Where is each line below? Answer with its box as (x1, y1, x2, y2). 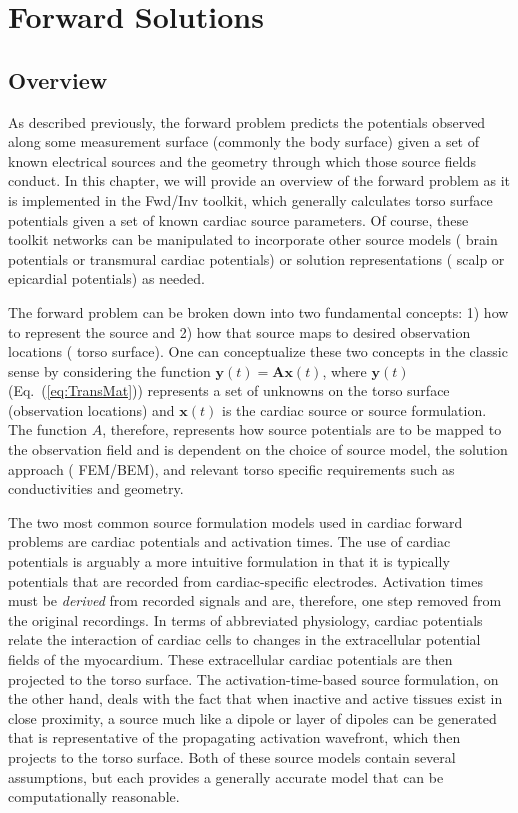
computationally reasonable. (8, 786, 180, 807)
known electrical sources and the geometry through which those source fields (8, 150, 476, 171)
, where (322, 360, 367, 381)
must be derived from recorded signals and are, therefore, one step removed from (8, 590, 502, 611)
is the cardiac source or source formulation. (222, 399, 487, 420)
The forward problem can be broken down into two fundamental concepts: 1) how (8, 301, 509, 322)
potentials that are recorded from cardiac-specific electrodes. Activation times (8, 570, 483, 591)
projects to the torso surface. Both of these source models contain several (8, 746, 456, 767)
